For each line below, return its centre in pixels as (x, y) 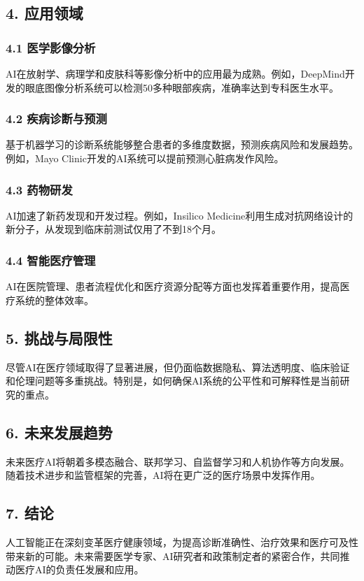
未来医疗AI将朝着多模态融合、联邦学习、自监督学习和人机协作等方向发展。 (178, 461)
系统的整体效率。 (54, 300)
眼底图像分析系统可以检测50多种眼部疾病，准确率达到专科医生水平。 (182, 87)
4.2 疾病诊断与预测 (56, 119)
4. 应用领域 (44, 13)
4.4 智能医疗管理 (51, 260)
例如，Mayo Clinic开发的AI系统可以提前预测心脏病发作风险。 (145, 158)
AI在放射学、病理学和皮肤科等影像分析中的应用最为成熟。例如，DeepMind (175, 73)
